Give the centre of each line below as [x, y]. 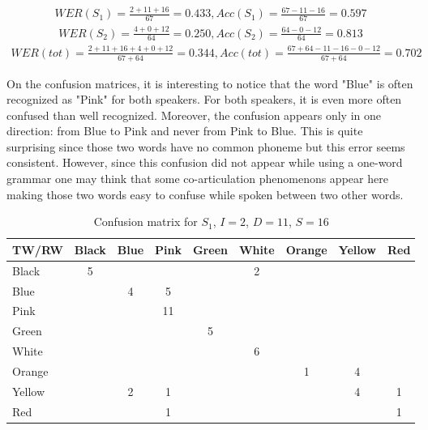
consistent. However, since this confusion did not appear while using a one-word [205, 162]
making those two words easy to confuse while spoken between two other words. [205, 194]
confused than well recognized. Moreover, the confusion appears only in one [194, 115]
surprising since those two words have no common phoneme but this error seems [206, 146]
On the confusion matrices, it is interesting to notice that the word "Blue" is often [210, 83]
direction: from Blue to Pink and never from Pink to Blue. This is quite [185, 131]
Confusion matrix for [146, 221]
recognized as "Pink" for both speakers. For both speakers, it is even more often [204, 99]
